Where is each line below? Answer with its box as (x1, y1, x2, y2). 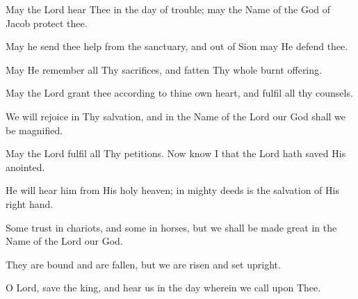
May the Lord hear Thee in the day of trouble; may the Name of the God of (6, 2, 331, 16)
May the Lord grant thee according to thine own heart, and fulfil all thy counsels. (6, 86, 353, 100)
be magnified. (6, 122, 63, 137)
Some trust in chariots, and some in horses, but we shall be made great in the (6, 220, 337, 234)
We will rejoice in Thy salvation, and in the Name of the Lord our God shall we (6, 108, 346, 123)
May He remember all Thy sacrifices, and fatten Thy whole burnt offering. (6, 62, 322, 76)
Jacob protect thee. (6, 15, 88, 30)
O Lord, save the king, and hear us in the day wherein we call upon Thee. (6, 280, 321, 295)
